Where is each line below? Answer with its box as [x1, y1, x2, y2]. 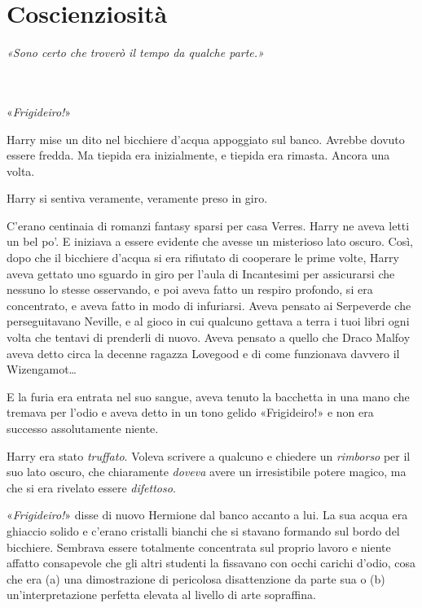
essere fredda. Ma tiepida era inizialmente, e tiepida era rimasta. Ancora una [7, 147, 390, 164]
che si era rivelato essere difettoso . [7, 479, 176, 496]
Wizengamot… [7, 361, 77, 378]
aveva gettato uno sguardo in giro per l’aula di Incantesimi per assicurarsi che [7, 265, 395, 282]
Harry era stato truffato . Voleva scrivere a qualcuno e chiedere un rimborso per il [7, 447, 411, 464]
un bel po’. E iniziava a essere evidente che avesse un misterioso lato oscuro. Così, [7, 233, 414, 250]
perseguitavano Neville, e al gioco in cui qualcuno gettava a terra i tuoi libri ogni [7, 313, 410, 330]
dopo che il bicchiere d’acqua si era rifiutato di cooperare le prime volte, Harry [7, 249, 399, 266]
